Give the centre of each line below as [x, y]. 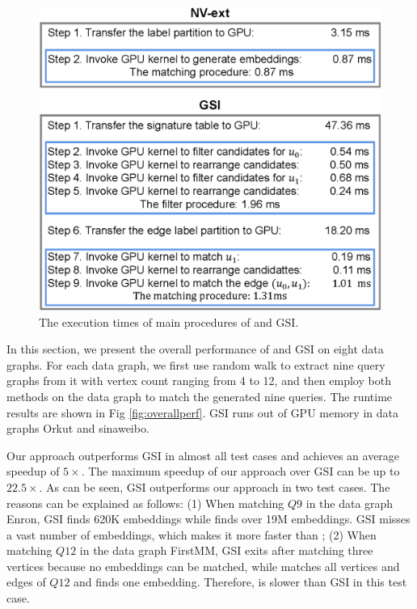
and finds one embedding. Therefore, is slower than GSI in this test [240, 582]
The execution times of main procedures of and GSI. [169, 321]
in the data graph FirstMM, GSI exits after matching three [226, 550]
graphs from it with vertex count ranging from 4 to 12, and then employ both [199, 381]
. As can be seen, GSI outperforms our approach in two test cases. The [215, 486]
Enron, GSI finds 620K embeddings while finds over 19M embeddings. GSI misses [208, 519]
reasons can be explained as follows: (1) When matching [145, 503]
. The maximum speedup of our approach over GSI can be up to [240, 471]
